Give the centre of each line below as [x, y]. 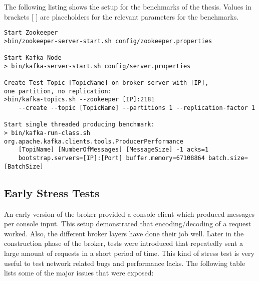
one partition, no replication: [58, 91]
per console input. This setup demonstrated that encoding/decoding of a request [128, 224]
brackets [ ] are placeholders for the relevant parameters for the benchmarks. [121, 16]
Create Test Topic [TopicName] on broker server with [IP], [106, 83]
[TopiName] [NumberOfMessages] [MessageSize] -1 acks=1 [113, 150]
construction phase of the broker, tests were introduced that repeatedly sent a [123, 243]
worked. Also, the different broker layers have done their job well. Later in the [124, 233]
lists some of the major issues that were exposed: [79, 273]
